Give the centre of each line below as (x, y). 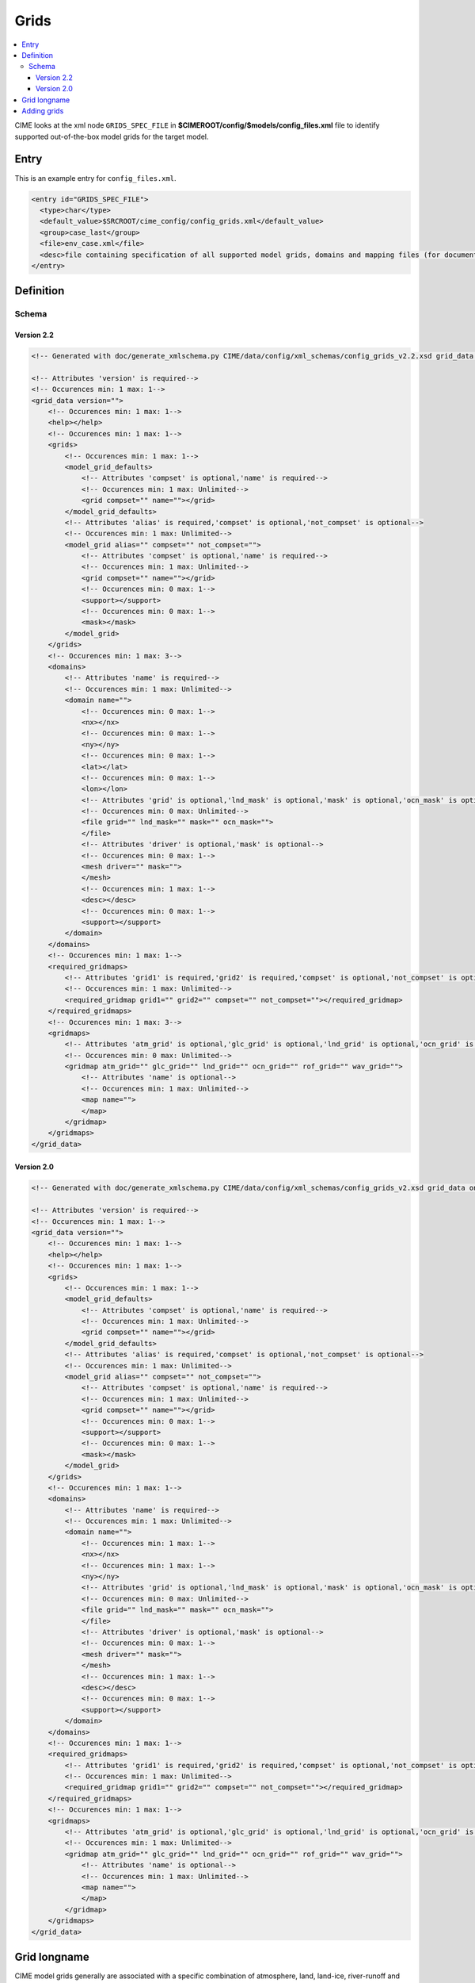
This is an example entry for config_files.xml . (96, 178)
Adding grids (43, 110)
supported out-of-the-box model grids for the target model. (112, 136)
